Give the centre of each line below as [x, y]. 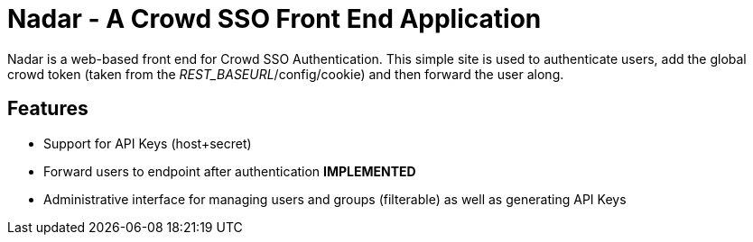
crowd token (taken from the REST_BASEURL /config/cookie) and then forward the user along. [286, 74]
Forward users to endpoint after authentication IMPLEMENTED [230, 171]
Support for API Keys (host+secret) [148, 143]
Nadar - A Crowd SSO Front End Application [274, 19]
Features [48, 109]
